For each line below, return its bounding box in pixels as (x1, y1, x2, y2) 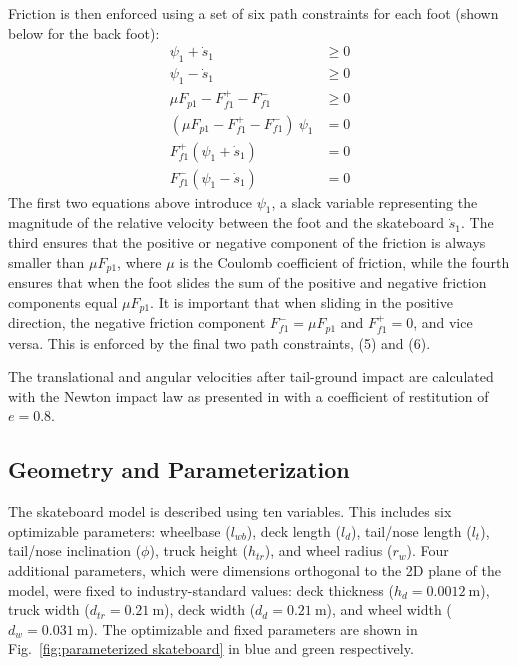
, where (117, 251, 162, 272)
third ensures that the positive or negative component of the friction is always (8, 232, 486, 253)
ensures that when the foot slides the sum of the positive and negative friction (8, 272, 487, 293)
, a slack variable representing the (271, 191, 478, 212)
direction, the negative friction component (8, 312, 266, 333)
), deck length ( (246, 520, 341, 541)
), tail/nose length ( (351, 520, 472, 541)
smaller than (8, 251, 85, 272)
